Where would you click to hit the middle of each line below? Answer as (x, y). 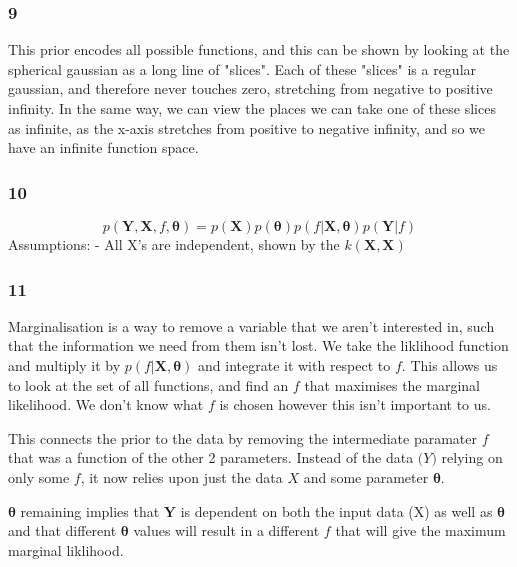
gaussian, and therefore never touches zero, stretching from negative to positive (250, 88)
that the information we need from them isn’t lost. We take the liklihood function (258, 345)
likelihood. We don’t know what (106, 404)
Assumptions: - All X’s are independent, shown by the (174, 244)
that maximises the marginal (392, 384)
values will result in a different (226, 530)
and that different (62, 530)
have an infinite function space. (103, 147)
